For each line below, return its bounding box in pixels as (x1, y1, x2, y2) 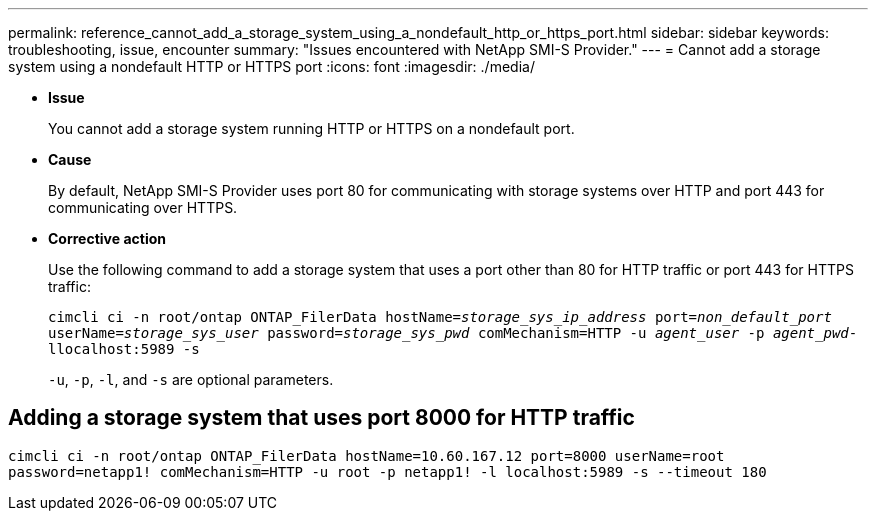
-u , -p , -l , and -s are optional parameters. (48, 371, 334, 388)
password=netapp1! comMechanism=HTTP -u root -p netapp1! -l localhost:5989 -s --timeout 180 (8, 463, 767, 480)
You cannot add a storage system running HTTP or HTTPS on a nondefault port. (48, 120, 575, 137)
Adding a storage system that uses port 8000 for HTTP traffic (8, 405, 635, 431)
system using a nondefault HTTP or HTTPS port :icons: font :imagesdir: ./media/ (8, 58, 535, 75)
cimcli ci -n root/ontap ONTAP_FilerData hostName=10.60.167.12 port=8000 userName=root (8, 447, 725, 464)
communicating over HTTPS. (48, 199, 238, 216)
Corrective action (48, 230, 166, 247)
